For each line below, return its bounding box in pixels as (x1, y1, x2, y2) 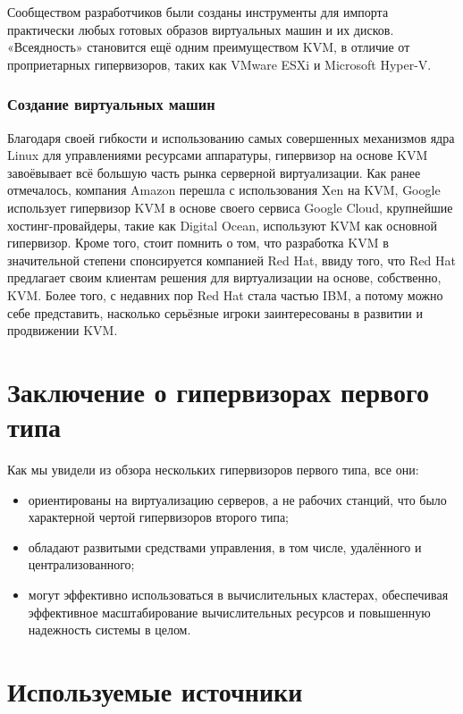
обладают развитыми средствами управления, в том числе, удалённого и (28, 537, 422, 556)
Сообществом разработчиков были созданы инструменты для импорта (7, 3, 389, 21)
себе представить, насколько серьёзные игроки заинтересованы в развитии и (7, 303, 423, 322)
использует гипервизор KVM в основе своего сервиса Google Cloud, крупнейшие (7, 197, 453, 216)
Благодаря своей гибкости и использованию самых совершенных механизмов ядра (7, 128, 455, 147)
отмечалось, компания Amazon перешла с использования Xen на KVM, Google (7, 181, 441, 199)
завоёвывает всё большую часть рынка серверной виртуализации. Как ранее (7, 163, 421, 181)
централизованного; (28, 555, 135, 574)
